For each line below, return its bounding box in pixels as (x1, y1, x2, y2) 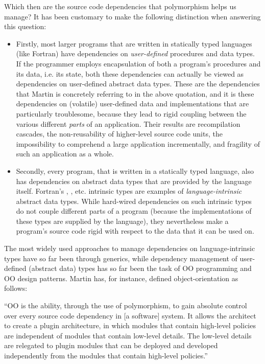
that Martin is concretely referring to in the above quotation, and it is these (16, 88, 254, 99)
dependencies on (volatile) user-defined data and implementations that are (16, 98, 249, 109)
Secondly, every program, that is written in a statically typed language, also (16, 165, 254, 176)
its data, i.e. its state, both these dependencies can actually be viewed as (16, 68, 244, 79)
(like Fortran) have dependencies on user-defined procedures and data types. (16, 48, 255, 59)
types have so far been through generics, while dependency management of (4, 253, 237, 263)
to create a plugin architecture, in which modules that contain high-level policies (4, 320, 256, 331)
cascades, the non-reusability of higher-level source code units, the (16, 128, 223, 139)
